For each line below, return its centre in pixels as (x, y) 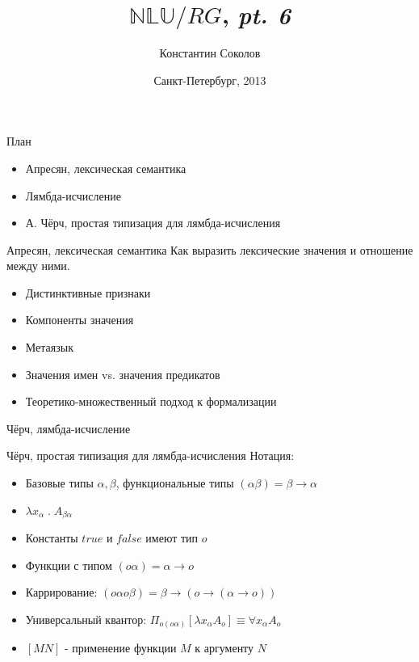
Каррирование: (61, 592)
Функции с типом (69, 565)
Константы (52, 538)
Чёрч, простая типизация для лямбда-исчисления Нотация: (151, 455)
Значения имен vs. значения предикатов (123, 374)
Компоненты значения (80, 320)
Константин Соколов (210, 53)
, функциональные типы (175, 483)
